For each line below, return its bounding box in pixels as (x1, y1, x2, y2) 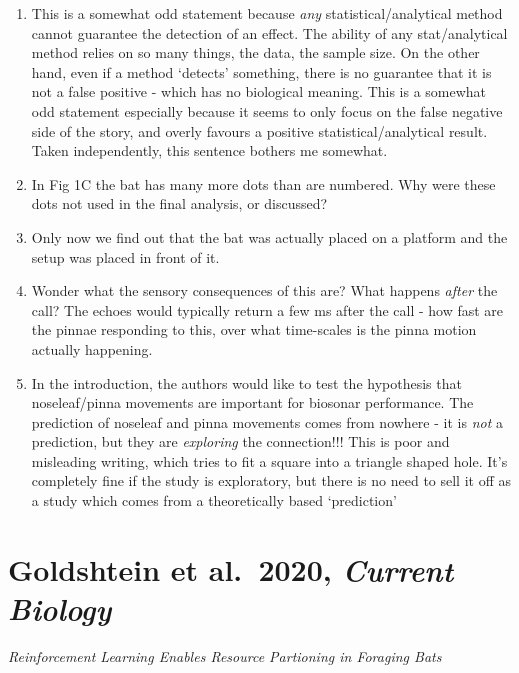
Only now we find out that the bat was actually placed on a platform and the (31, 226, 508, 247)
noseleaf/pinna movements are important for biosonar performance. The (31, 392, 474, 413)
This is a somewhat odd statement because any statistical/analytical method (31, 3, 503, 23)
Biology (8, 588, 112, 630)
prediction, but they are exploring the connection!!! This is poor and (31, 431, 450, 452)
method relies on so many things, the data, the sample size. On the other (31, 42, 480, 63)
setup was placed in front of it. (31, 246, 220, 267)
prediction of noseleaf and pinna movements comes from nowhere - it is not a (31, 411, 503, 432)
